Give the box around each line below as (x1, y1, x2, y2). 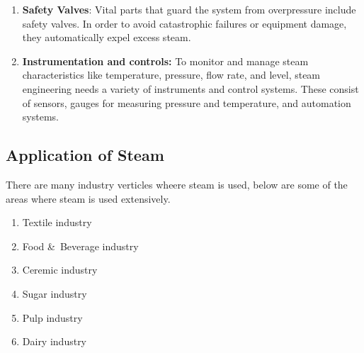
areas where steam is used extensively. (6, 191, 171, 206)
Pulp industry (22, 310, 83, 325)
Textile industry (22, 215, 92, 230)
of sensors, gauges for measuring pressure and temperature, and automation (22, 95, 351, 110)
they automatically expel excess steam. (22, 30, 191, 45)
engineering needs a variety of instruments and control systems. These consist (22, 81, 359, 96)
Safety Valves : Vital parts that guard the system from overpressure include (22, 2, 356, 16)
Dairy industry (22, 334, 87, 349)
